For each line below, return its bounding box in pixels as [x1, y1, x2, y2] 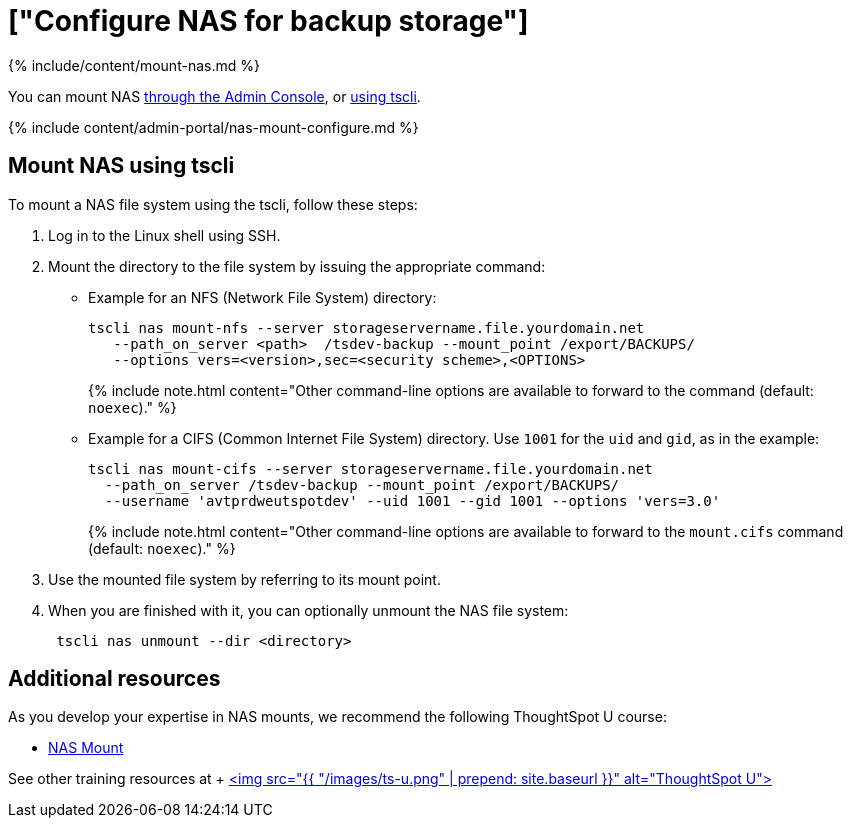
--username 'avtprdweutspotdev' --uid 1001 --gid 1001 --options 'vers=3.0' [104, 492, 721, 509]
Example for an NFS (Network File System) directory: [88, 288, 437, 306]
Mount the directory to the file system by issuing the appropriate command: [48, 257, 546, 275]
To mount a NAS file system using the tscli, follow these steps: [8, 195, 418, 213]
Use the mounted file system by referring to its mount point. [48, 570, 441, 588]
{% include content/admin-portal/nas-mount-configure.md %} [8, 118, 419, 136]
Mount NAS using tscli [8, 153, 235, 179]
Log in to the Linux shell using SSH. [48, 226, 281, 244]
